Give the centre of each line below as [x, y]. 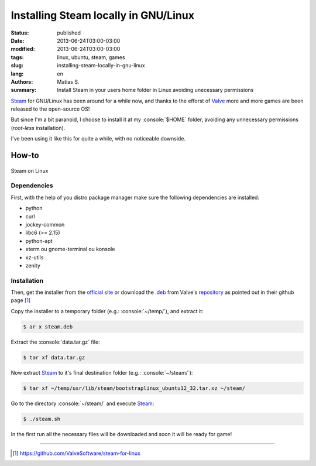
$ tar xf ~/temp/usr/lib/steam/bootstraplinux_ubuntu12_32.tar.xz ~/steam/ [134, 388]
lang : [17, 74]
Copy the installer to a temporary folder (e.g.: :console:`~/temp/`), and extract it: [107, 311]
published [69, 33]
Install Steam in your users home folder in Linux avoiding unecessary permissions [155, 90]
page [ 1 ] [21, 300]
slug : [17, 66]
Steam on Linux [30, 170]
